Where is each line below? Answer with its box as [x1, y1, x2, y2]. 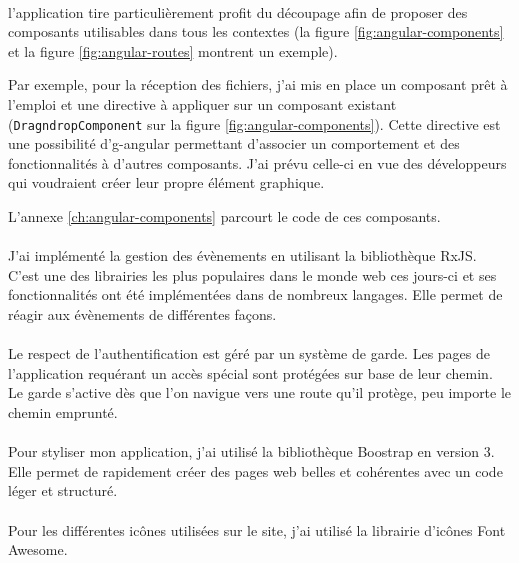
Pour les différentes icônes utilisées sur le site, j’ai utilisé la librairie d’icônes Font [8, 519, 506, 540]
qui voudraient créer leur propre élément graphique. [8, 172, 325, 193]
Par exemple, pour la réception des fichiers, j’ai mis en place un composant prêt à [8, 74, 508, 95]
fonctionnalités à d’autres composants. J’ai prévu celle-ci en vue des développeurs [8, 152, 507, 173]
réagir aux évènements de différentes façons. [8, 303, 277, 324]
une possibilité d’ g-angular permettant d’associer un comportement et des [8, 133, 460, 154]
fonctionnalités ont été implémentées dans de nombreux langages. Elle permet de [8, 284, 503, 305]
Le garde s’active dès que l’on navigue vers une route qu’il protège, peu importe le [8, 382, 512, 403]
